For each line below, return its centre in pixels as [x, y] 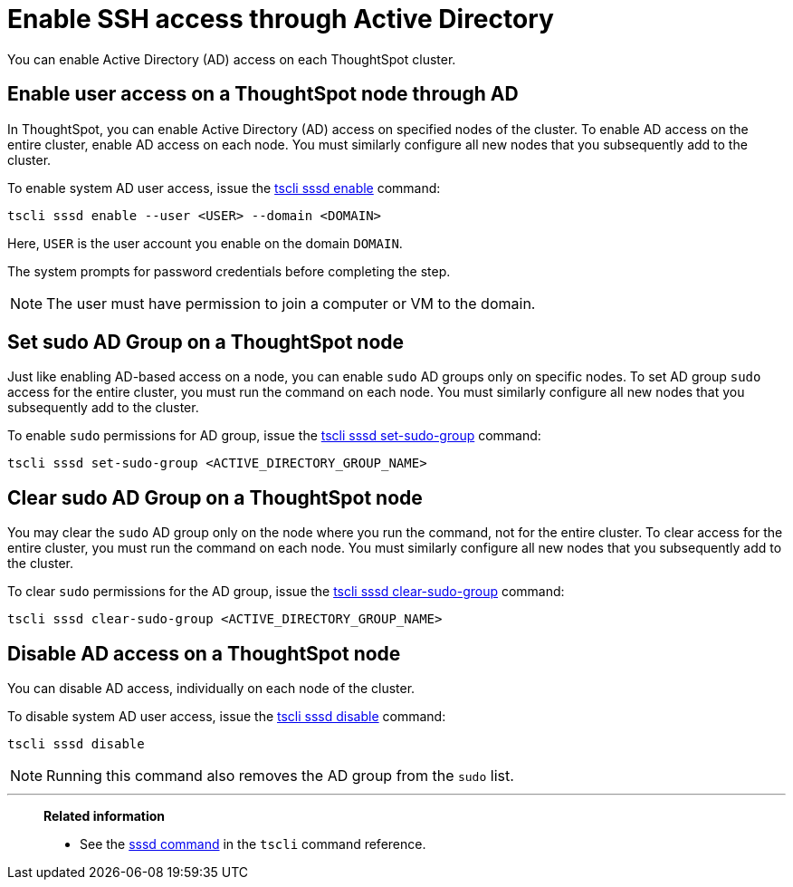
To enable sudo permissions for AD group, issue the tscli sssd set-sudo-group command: [274, 436]
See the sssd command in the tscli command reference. [253, 844]
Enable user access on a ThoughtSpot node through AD [263, 94]
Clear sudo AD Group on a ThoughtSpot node [215, 497]
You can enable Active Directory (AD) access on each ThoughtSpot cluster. [232, 59]
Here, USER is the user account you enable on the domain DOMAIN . [205, 243]
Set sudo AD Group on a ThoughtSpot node [206, 342]
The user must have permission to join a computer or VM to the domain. [291, 303]
